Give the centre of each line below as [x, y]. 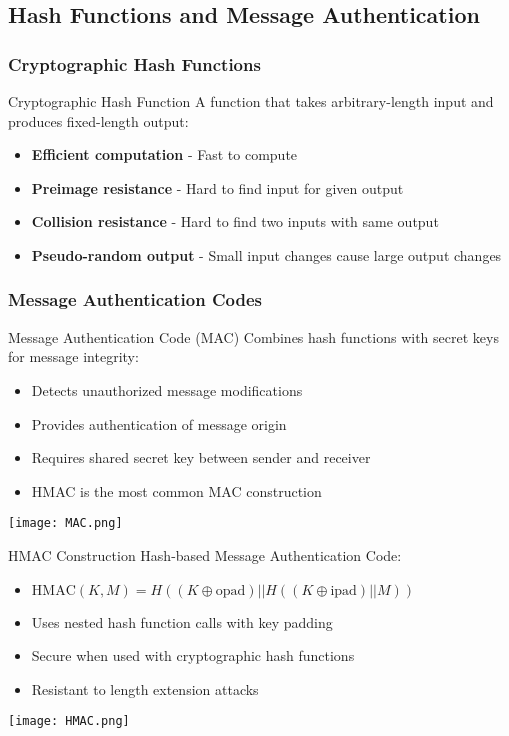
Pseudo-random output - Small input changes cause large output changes [266, 254]
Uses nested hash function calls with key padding [182, 621]
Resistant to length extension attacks [145, 688]
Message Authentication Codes [135, 299]
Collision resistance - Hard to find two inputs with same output [235, 221]
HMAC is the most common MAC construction [176, 490]
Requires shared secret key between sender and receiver [201, 457]
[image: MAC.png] [65, 523]
